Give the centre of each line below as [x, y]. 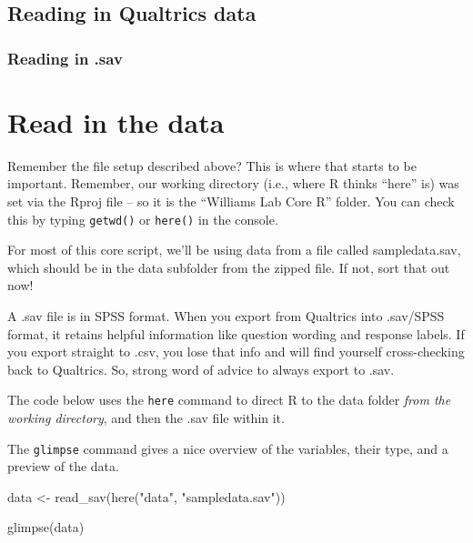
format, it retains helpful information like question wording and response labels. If [236, 333]
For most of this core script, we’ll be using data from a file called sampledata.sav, [234, 250]
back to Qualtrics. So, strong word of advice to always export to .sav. [201, 369]
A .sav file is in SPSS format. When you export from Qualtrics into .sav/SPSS [226, 315]
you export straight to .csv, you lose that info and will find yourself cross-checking [236, 352]
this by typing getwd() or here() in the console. [143, 219]
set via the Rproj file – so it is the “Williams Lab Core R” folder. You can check [231, 201]
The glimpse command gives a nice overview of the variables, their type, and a [228, 448]
